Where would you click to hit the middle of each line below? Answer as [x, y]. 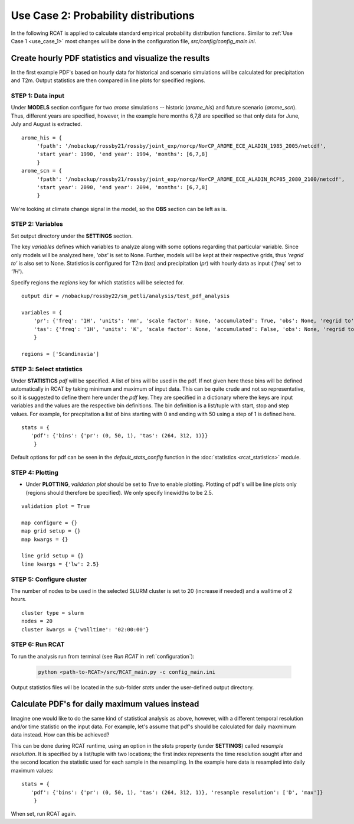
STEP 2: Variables [37, 224]
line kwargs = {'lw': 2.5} [60, 564]
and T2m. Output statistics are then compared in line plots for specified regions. [108, 80]
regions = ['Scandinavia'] [60, 354]
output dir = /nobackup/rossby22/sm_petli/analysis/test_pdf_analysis [126, 296]
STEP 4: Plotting [35, 472]
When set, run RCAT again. [44, 814]
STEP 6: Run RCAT [38, 644]
